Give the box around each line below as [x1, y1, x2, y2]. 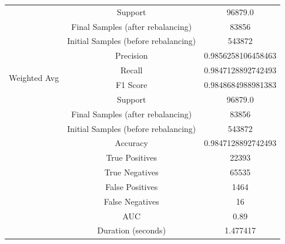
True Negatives [104, 166, 159, 178]
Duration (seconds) [97, 224, 166, 236]
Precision [115, 49, 148, 62]
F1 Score [116, 78, 147, 90]
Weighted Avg [9, 71, 59, 83]
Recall [120, 64, 143, 76]
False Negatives [103, 195, 159, 207]
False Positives [105, 180, 158, 192]
